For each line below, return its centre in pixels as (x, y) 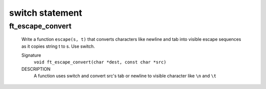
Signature (31, 55)
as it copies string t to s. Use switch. (58, 46)
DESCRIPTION (36, 69)
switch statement (46, 13)
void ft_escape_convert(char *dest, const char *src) (100, 62)
